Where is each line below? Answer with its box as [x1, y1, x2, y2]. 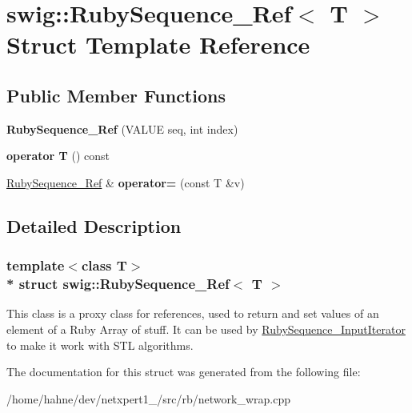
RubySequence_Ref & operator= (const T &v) [6, 174, 245, 190]
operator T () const [6, 147, 110, 164]
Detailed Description [6, 213, 182, 238]
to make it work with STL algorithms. [6, 336, 194, 353]
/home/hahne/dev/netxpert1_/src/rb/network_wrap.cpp [6, 390, 290, 407]
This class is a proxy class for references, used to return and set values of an [6, 305, 379, 322]
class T [81, 255, 127, 275]
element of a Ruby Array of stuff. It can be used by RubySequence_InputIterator [6, 321, 406, 338]
